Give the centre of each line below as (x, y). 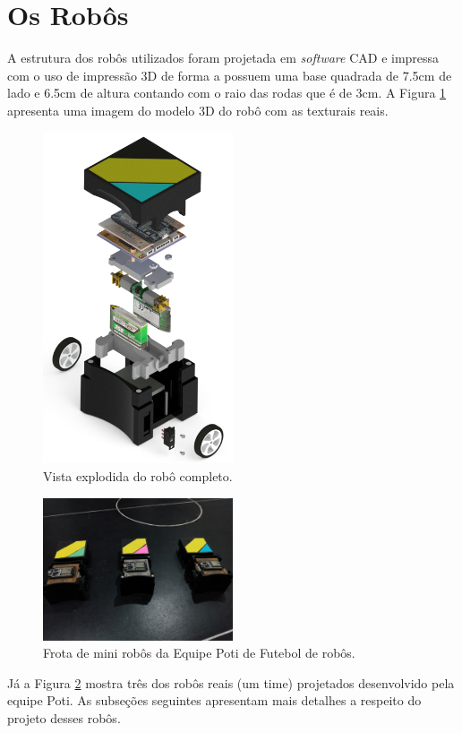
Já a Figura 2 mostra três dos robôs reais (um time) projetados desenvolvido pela (231, 682)
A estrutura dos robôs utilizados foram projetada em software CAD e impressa (223, 58)
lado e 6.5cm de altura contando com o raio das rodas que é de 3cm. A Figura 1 (227, 93)
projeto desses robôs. (64, 717)
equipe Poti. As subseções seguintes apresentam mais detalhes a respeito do (214, 700)
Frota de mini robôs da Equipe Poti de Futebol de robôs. (199, 653)
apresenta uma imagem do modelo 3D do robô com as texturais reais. (198, 110)
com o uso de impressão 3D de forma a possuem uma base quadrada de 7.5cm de (230, 75)
